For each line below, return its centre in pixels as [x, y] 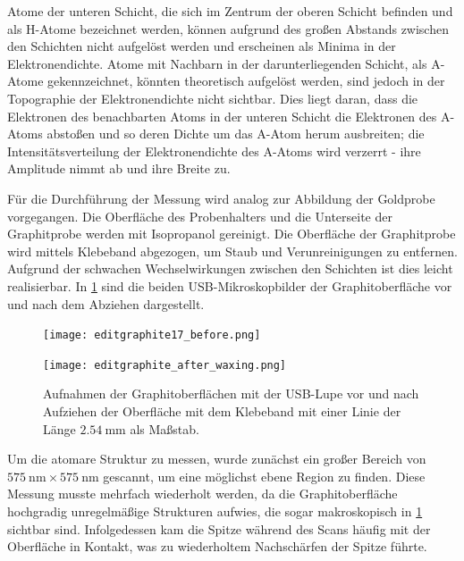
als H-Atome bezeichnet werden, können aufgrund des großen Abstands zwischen [228, 28]
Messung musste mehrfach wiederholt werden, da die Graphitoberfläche [202, 494]
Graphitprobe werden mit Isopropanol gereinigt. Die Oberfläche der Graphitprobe [232, 234]
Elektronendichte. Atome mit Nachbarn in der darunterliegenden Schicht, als [217, 63]
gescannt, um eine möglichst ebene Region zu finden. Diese [264, 476]
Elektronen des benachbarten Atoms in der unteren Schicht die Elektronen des [222, 116]
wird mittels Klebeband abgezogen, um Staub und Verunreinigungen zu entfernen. [232, 251]
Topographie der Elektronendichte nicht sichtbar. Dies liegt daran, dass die [213, 98]
